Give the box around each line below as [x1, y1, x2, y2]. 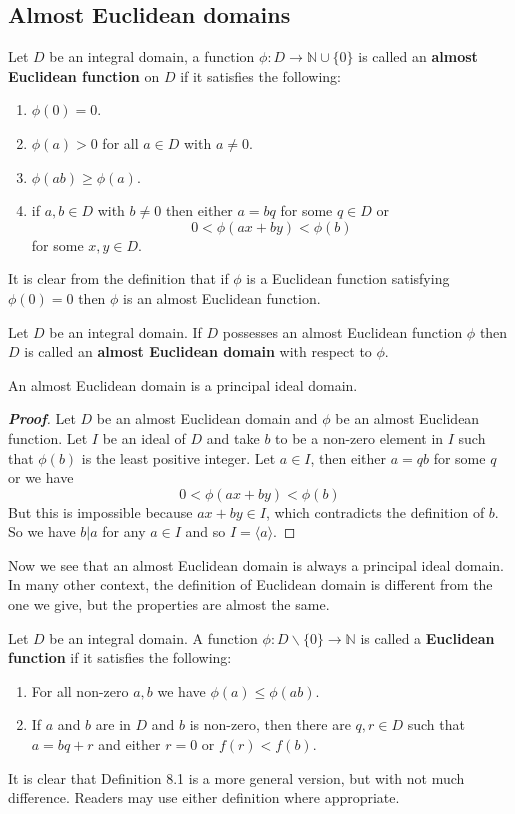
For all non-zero [31, 680, 129, 701]
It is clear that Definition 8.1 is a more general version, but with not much [8, 767, 465, 788]
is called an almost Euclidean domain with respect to [24, 341, 372, 362]
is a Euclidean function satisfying [246, 268, 450, 289]
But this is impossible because [8, 501, 193, 522]
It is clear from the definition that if [8, 268, 229, 289]
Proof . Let [8, 408, 76, 429]
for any [102, 521, 146, 542]
